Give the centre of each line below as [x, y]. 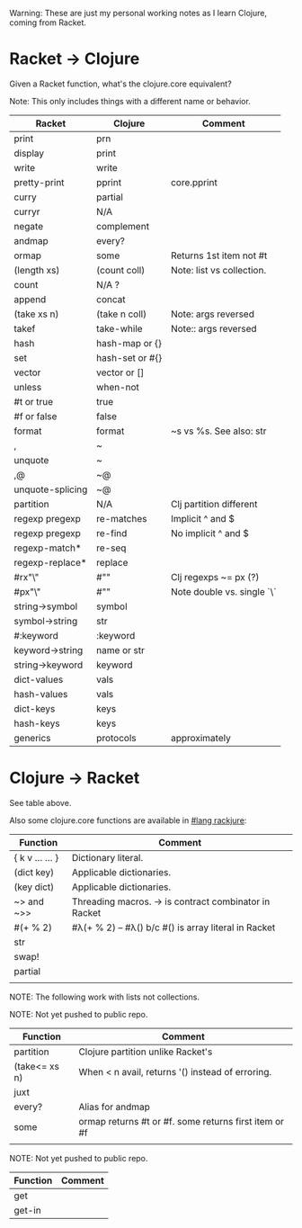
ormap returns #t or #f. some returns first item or [182, 1121]
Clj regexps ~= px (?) [215, 577]
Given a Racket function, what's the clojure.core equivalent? [120, 84]
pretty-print [39, 182]
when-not [117, 387]
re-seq [111, 548]
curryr [27, 211]
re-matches [121, 518]
